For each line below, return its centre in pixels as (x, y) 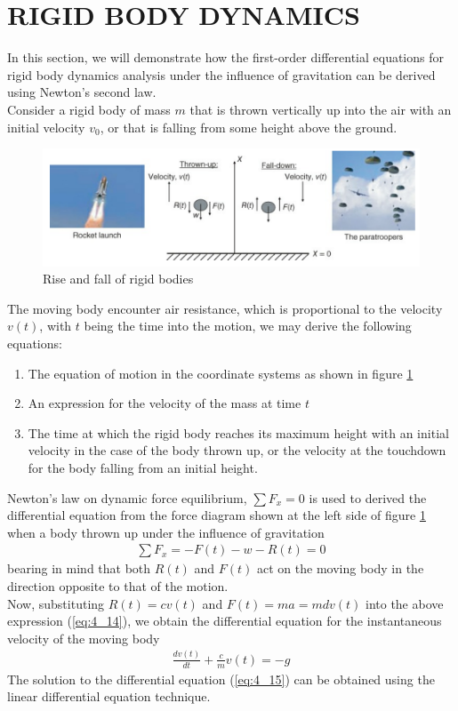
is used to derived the (368, 497)
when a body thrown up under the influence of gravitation (166, 532)
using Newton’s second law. (82, 92)
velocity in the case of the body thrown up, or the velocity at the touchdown (237, 450)
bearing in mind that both (79, 568)
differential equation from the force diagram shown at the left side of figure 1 (217, 515)
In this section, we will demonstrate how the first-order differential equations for (225, 57)
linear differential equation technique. (109, 696)
